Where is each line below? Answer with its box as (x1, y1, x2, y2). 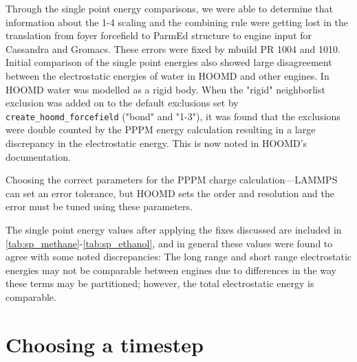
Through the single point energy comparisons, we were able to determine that (6, 1, 334, 15)
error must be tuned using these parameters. (6, 199, 193, 214)
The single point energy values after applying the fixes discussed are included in (6, 222, 342, 236)
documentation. (6, 149, 71, 163)
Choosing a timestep (6, 330, 204, 358)
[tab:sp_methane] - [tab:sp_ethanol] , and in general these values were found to (6, 236, 333, 250)
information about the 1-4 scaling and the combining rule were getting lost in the (6, 14, 349, 29)
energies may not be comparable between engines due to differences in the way (6, 262, 336, 277)
